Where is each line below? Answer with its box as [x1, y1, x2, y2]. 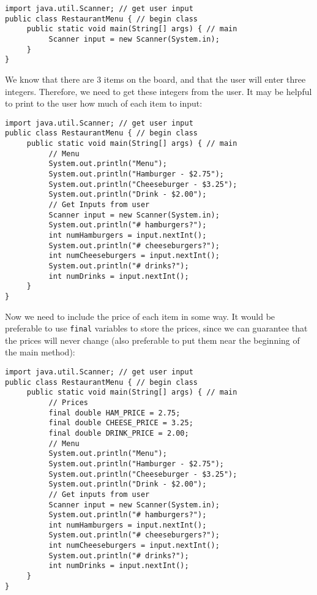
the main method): [5, 346, 75, 358]
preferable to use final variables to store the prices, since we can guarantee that [5, 322, 308, 335]
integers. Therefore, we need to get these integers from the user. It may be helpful [5, 85, 312, 97]
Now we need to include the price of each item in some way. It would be [5, 309, 275, 322]
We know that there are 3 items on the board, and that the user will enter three [5, 72, 306, 85]
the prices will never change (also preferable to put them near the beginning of [5, 333, 300, 346]
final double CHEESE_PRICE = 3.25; [48, 419, 193, 428]
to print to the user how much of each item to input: [5, 97, 203, 110]
